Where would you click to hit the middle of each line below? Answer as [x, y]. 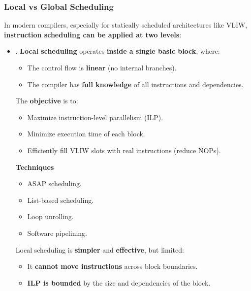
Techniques [35, 167]
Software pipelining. [57, 233]
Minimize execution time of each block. [86, 134]
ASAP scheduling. [54, 183]
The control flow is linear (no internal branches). [102, 67]
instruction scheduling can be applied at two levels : [93, 34]
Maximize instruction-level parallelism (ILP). [95, 117]
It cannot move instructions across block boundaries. [112, 266]
